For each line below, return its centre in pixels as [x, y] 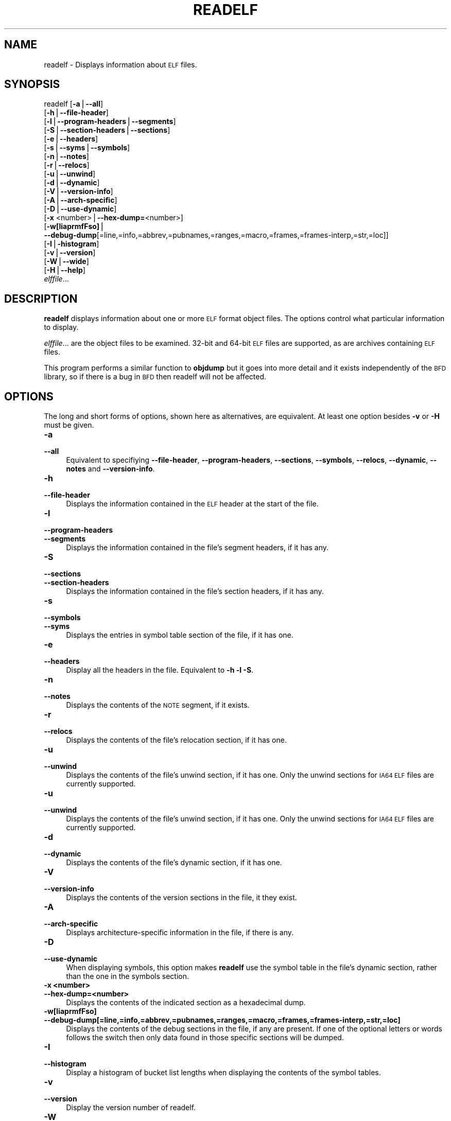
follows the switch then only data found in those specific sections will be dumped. [205, 1038]
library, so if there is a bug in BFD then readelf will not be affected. [155, 377]
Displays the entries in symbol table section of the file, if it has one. [180, 635]
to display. [61, 327]
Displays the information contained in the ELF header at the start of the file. [192, 504]
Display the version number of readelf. [131, 1108]
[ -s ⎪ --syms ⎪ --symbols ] [87, 148]
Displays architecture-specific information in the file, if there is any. [180, 933]
